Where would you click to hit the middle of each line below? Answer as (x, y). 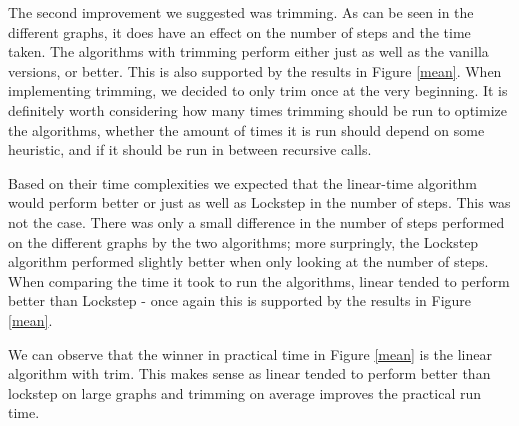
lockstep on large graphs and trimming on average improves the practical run (245, 392)
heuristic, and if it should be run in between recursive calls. (190, 149)
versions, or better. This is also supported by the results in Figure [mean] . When (255, 70)
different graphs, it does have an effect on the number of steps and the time (239, 31)
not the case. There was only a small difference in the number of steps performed (256, 221)
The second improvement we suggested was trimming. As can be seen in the (241, 12)
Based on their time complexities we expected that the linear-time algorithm (243, 182)
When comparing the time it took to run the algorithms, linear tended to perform (259, 280)
